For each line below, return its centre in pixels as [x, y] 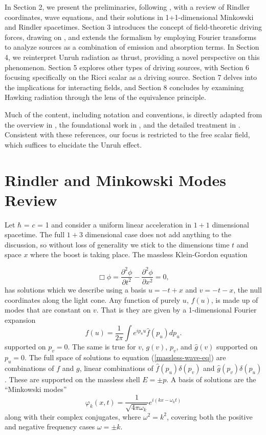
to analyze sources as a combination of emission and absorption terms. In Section [132, 47]
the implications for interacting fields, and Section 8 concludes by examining [124, 87]
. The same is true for [102, 347]
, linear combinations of [116, 368]
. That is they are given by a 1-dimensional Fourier [176, 310]
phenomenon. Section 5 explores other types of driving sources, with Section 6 [127, 67]
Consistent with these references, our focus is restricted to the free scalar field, [127, 134]
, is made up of [235, 299]
